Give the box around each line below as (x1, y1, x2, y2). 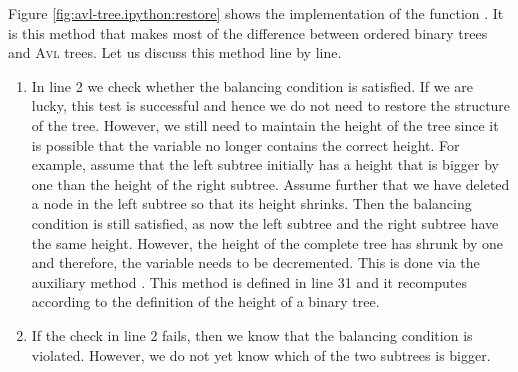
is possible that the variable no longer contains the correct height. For (31, 134, 460, 155)
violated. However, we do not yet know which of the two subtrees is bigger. (31, 344, 491, 365)
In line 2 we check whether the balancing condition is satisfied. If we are (31, 75, 474, 96)
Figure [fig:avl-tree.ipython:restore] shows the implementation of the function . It (8, 3, 504, 23)
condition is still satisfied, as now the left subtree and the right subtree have (31, 212, 499, 233)
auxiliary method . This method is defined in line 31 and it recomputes (31, 271, 467, 292)
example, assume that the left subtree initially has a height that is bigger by (31, 154, 499, 175)
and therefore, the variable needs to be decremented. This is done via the (31, 252, 480, 273)
